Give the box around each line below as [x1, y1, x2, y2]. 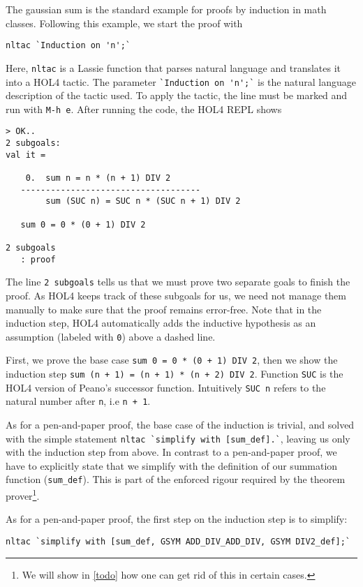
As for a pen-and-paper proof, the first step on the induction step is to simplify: [6, 512, 348, 526]
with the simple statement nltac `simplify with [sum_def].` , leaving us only [6, 431, 350, 445]
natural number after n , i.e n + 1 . [6, 394, 151, 408]
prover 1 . [6, 486, 40, 503]
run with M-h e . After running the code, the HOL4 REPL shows [6, 101, 282, 116]
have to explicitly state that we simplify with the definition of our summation [6, 458, 338, 473]
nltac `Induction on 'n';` [6, 40, 131, 51]
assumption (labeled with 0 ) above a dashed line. [6, 329, 216, 343]
